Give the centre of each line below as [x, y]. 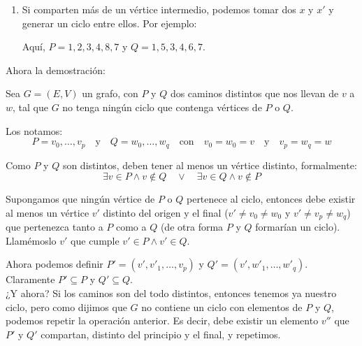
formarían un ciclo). [298, 227]
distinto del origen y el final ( [166, 212]
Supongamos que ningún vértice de [80, 199]
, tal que [30, 107]
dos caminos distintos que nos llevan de [254, 93]
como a [131, 227]
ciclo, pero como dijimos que [66, 307]
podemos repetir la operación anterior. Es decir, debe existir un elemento [162, 320]
